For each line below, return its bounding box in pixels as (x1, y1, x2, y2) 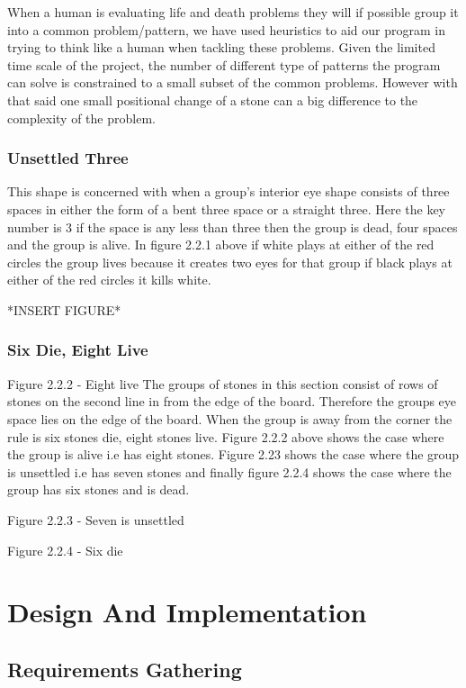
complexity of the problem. (7, 108, 156, 127)
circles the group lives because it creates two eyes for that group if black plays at (7, 252, 453, 271)
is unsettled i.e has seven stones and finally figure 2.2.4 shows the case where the (7, 462, 452, 481)
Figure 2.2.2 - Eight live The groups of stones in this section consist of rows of (7, 374, 438, 393)
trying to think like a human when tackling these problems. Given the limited (7, 38, 435, 57)
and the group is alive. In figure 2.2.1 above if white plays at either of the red (7, 235, 435, 254)
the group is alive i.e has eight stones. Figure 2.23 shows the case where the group (7, 445, 460, 464)
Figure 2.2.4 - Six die (7, 540, 123, 559)
